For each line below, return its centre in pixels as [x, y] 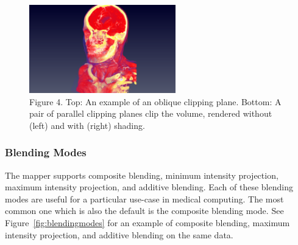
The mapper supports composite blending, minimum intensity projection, [142, 175]
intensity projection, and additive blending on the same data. [119, 234]
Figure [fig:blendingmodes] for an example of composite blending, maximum [147, 223]
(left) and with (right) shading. [87, 125]
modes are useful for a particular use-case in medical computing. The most [144, 198]
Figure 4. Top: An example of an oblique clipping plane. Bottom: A [155, 101]
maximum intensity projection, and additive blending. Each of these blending [149, 187]
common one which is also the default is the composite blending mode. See [144, 211]
